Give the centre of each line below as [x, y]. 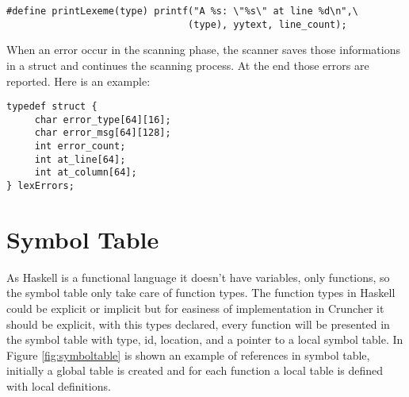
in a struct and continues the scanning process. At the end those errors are [188, 65]
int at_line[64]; [80, 159]
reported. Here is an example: [78, 81]
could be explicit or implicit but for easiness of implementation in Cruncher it [195, 308]
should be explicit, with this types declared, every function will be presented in [198, 324]
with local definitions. [59, 385]
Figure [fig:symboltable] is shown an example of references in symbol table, [188, 355]
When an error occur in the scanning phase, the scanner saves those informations [203, 50]
